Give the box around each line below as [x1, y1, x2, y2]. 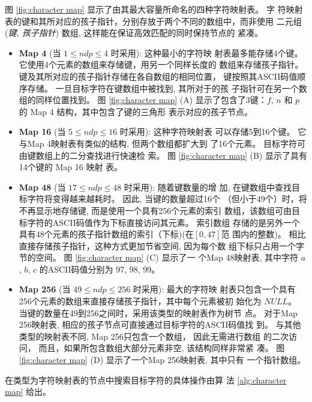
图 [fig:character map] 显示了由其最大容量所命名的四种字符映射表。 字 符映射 [5, 3, 303, 15]
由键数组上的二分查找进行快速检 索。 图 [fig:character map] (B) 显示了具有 [19, 149, 307, 161]
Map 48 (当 [19, 180, 66, 193]
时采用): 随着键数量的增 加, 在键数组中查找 [124, 180, 292, 193]
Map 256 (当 [19, 283, 71, 295]
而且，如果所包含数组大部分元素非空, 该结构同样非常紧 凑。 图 [38, 341, 285, 354]
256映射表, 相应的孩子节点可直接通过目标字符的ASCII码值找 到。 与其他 [19, 318, 301, 331]
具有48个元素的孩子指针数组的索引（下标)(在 [19, 228, 194, 240]
